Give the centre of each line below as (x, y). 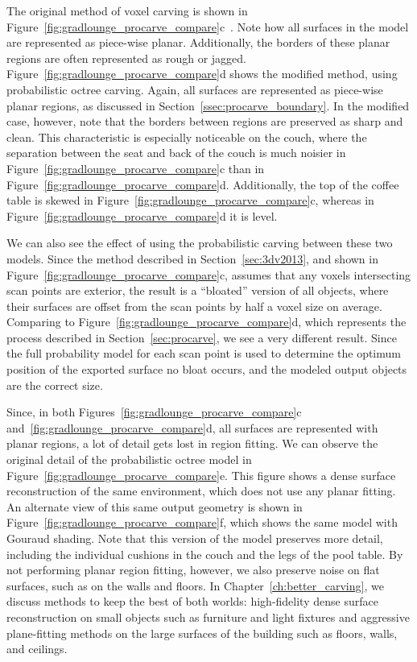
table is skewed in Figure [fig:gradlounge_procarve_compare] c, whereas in (190, 200)
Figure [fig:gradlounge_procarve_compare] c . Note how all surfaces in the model (208, 26)
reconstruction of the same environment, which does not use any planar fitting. (201, 491)
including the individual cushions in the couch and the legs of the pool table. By (205, 554)
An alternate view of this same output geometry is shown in (155, 506)
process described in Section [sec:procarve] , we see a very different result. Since (202, 337)
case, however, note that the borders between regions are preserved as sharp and (205, 121)
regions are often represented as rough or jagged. (126, 58)
